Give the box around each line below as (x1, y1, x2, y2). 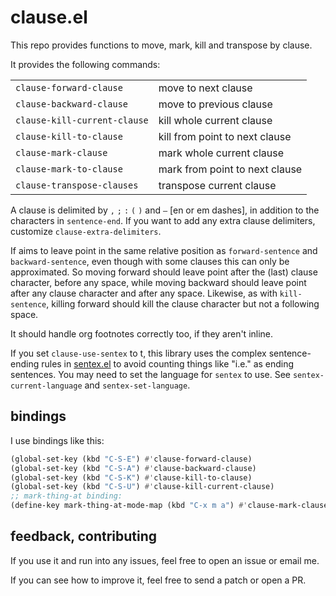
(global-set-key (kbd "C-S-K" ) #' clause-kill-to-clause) (10, 472, 253, 483)
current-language (10, 381, 83, 391)
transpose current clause (158, 178, 277, 192)
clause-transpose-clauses (15, 179, 139, 191)
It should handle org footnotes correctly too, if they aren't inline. (10, 327, 274, 340)
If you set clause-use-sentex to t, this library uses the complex (10, 347, 267, 359)
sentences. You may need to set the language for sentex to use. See (10, 368, 291, 380)
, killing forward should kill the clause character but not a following (46, 297, 320, 310)
